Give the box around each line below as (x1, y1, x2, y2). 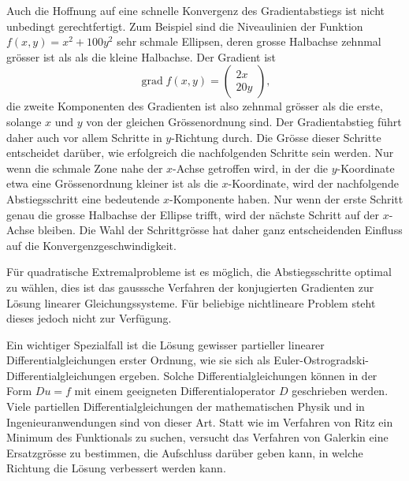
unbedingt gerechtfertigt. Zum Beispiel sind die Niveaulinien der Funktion (6, 17, 363, 34)
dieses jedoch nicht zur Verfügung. (6, 310, 172, 326)
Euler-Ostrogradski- (273, 352, 370, 368)
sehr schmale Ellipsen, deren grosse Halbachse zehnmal (117, 33, 381, 50)
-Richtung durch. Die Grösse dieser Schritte (171, 129, 381, 145)
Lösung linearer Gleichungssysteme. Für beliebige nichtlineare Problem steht (6, 294, 376, 311)
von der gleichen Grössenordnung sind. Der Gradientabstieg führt (86, 113, 402, 129)
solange (6, 113, 42, 129)
